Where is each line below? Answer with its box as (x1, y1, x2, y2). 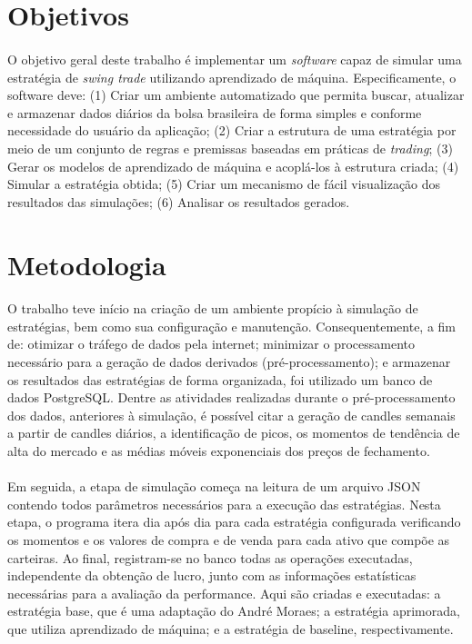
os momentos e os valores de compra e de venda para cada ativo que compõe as (7, 530, 450, 549)
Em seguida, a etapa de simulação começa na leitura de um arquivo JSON (7, 477, 421, 496)
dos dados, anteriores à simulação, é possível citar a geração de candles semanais (7, 405, 456, 424)
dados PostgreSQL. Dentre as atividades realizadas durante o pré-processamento (7, 388, 456, 407)
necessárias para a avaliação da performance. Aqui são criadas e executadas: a (7, 583, 441, 602)
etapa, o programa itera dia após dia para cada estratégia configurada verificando (7, 512, 461, 531)
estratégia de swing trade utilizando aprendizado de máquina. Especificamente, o (7, 67, 457, 86)
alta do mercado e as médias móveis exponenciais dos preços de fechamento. (7, 441, 430, 461)
